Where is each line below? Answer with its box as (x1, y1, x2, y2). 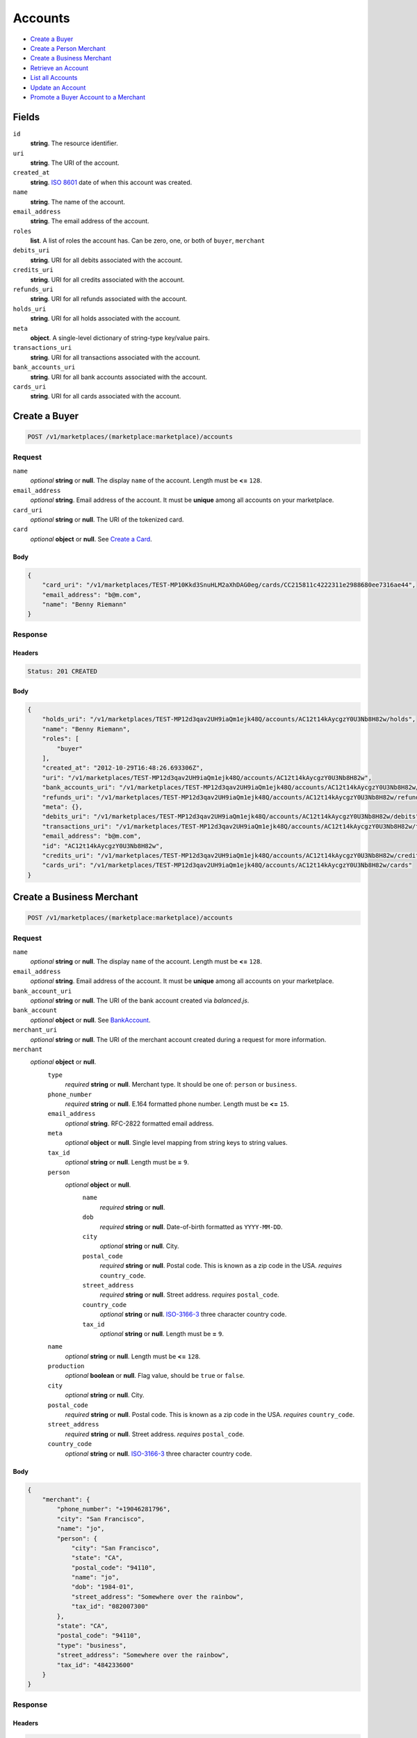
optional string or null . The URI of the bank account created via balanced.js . (30, 996, 250, 1005)
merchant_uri (13, 1026, 58, 1034)
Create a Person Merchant (30, 44, 106, 52)
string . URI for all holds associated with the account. (30, 314, 181, 323)
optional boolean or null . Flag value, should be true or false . (65, 1372, 245, 1380)
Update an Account (30, 83, 86, 92)
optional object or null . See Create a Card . (30, 535, 152, 543)
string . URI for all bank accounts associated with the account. (30, 373, 208, 381)
